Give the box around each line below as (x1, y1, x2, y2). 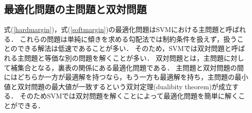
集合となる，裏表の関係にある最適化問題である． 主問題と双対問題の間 (17, 62, 244, 72)
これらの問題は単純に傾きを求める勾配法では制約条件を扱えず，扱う (19, 33, 237, 44)
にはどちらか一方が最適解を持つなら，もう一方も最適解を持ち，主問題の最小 (4, 72, 249, 82)
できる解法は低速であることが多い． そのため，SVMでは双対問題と (17, 43, 232, 53)
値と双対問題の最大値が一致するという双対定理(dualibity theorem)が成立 (4, 81, 232, 91)
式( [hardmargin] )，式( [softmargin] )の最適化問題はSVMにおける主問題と (4, 24, 226, 34)
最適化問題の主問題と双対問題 (4, 1, 147, 16)
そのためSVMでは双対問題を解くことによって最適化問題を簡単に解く (19, 91, 238, 101)
